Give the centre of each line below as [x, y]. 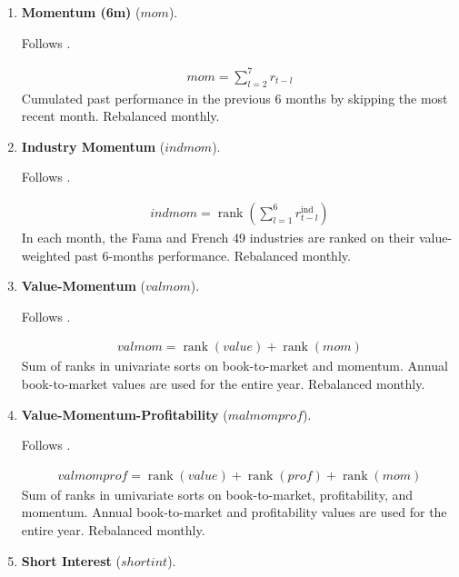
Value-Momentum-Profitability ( [125, 414]
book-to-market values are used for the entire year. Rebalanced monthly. [223, 383]
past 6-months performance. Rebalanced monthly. [213, 255]
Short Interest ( [71, 560]
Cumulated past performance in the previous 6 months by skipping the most [234, 98]
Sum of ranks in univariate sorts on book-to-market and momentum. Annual [234, 366]
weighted [46, 255]
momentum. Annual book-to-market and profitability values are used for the [234, 512]
